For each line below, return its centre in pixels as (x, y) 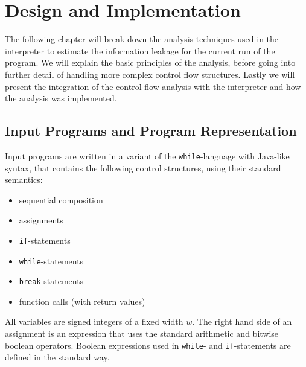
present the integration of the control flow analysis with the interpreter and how (153, 86)
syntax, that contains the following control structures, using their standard (143, 168)
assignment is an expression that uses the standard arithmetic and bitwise (142, 333)
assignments (41, 220)
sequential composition (61, 199)
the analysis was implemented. (61, 98)
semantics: (24, 180)
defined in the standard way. (57, 357)
